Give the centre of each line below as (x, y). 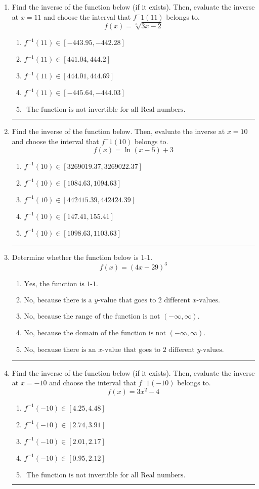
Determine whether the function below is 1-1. (82, 257)
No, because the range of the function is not (92, 316)
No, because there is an (60, 350)
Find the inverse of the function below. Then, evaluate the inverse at (118, 131)
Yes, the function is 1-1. (61, 284)
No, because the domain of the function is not (95, 333)
